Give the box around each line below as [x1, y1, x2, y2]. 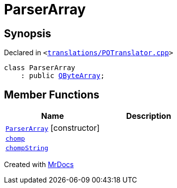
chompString [5, 144, 49, 152]
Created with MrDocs [4, 160, 74, 169]
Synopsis [4, 27, 51, 40]
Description [126, 111, 172, 121]
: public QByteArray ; [20, 72, 105, 80]
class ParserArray [4, 64, 76, 72]
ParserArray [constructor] [5, 123, 100, 133]
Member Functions [4, 88, 99, 101]
